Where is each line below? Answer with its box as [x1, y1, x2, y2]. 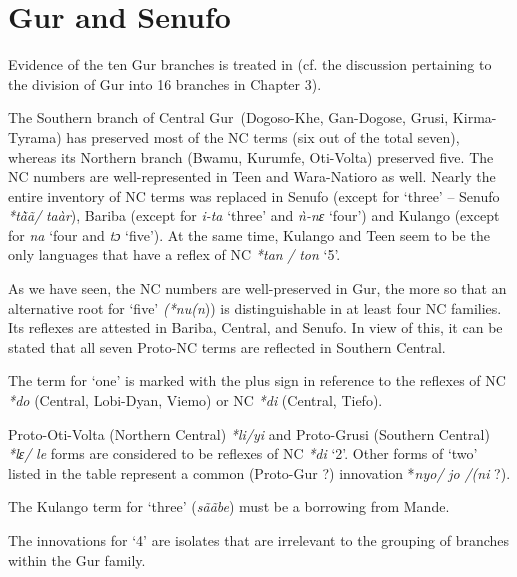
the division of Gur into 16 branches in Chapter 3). [8, 73, 322, 94]
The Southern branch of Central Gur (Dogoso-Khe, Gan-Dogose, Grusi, [8, 107, 449, 128]
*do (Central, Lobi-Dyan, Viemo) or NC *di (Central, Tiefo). [8, 390, 383, 411]
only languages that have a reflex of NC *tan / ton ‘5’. [8, 244, 341, 265]
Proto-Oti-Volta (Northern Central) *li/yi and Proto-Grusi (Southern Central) [8, 423, 490, 444]
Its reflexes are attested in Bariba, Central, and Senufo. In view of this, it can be [8, 317, 503, 338]
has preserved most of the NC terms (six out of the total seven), [66, 126, 460, 147]
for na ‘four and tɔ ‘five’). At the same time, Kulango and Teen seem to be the [8, 224, 490, 245]
